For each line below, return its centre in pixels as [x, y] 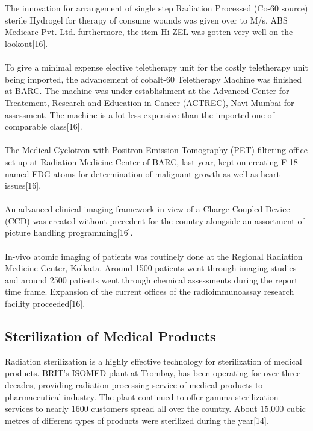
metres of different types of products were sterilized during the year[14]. [137, 420]
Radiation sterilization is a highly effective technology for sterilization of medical [153, 361]
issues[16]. [23, 185]
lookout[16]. [26, 43]
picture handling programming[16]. [69, 232]
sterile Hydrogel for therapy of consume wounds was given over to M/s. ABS [146, 20]
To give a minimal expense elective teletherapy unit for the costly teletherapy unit [156, 67]
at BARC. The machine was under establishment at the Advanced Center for [147, 91]
